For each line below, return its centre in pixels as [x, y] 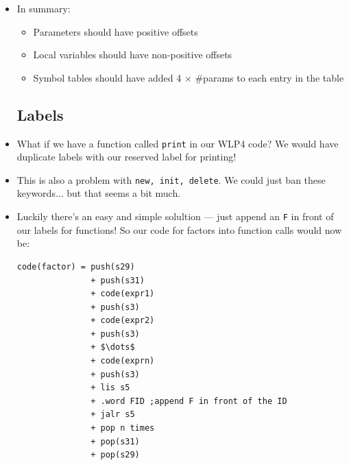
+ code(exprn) [123, 361]
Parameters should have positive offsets [116, 31]
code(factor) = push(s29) [76, 266]
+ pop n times [123, 428]
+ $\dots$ [113, 347]
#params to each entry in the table [269, 77]
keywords [36, 193]
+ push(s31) [118, 280]
